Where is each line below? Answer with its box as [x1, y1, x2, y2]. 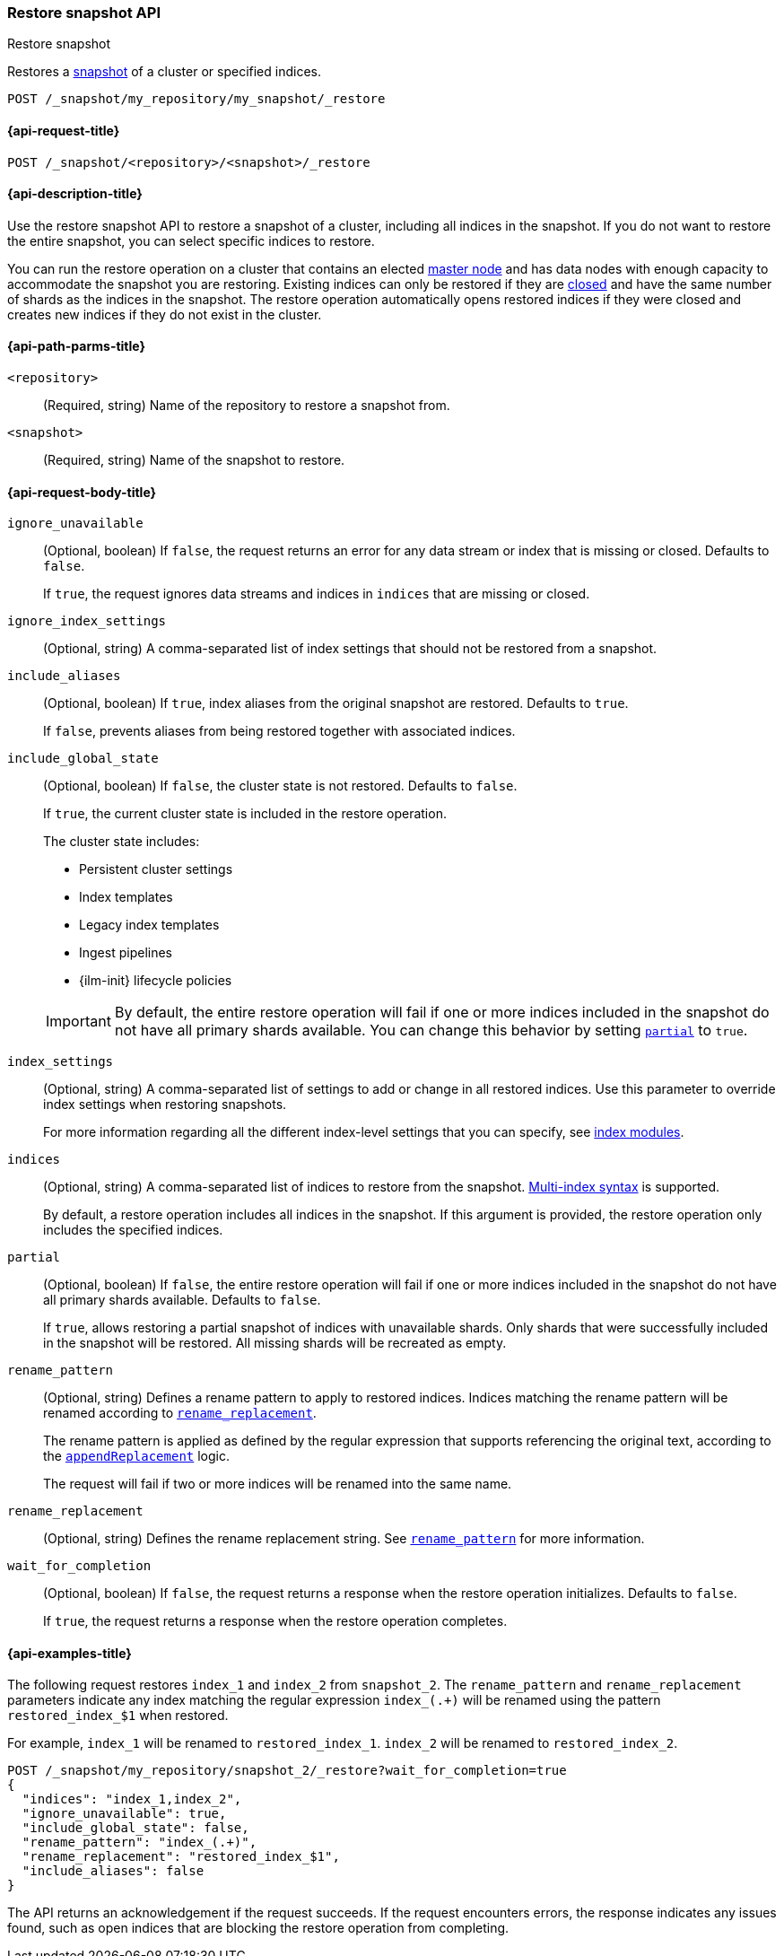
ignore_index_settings [7, 614, 167, 629]
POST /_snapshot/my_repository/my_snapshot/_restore [7, 92, 386, 107]
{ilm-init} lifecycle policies [79, 973, 232, 989]
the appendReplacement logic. [43, 1448, 230, 1464]
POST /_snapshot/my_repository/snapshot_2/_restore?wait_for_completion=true [7, 1763, 567, 1778]
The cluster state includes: [43, 834, 200, 850]
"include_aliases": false [22, 1864, 205, 1879]
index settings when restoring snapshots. [43, 1096, 287, 1113]
